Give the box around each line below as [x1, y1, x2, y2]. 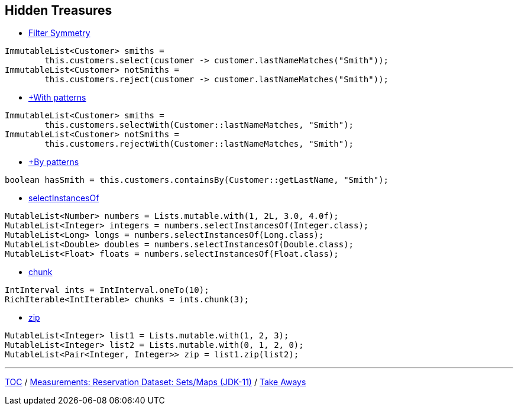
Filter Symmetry [28, 28, 90, 38]
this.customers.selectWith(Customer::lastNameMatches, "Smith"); [44, 120, 354, 130]
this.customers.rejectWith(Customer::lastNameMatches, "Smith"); [44, 139, 354, 149]
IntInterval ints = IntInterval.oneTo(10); [5, 285, 209, 295]
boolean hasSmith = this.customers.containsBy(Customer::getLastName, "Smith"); [5, 175, 389, 185]
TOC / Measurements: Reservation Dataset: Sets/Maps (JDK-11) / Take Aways [5, 377, 306, 388]
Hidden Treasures [5, 3, 112, 18]
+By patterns [28, 157, 79, 167]
